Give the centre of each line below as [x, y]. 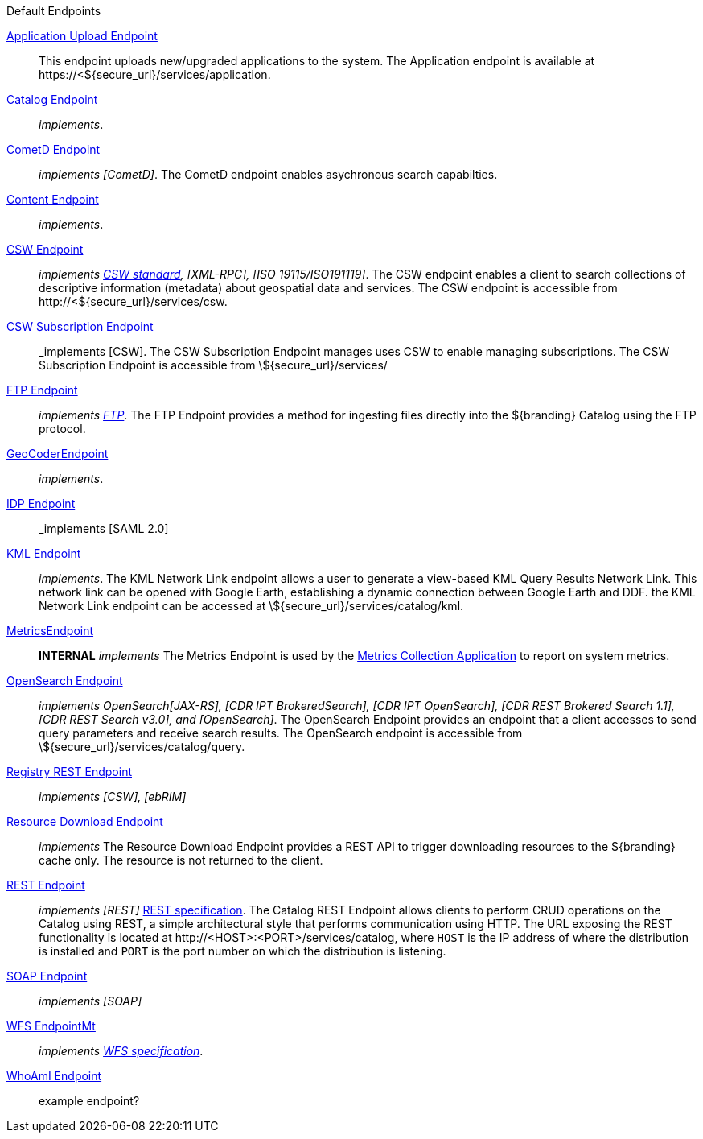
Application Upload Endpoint [82, 36]
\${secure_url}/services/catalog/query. [142, 747]
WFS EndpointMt [51, 1026]
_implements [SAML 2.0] [104, 528]
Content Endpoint [53, 199]
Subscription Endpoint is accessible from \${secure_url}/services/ [213, 365]
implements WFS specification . [121, 1051]
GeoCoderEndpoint [58, 454]
